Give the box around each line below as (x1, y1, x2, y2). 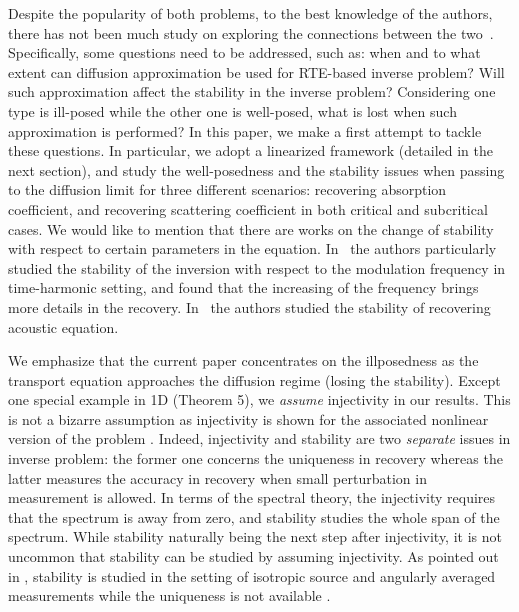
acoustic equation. (8, 316, 119, 337)
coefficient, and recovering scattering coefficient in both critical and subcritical (8, 198, 488, 219)
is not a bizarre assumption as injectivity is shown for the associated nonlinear (8, 408, 489, 429)
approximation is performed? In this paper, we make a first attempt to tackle (8, 120, 482, 141)
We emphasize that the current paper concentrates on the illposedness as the (8, 350, 479, 371)
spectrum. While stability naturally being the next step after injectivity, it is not (8, 526, 502, 547)
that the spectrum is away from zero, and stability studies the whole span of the (8, 506, 500, 527)
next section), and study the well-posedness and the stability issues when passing (8, 159, 505, 180)
